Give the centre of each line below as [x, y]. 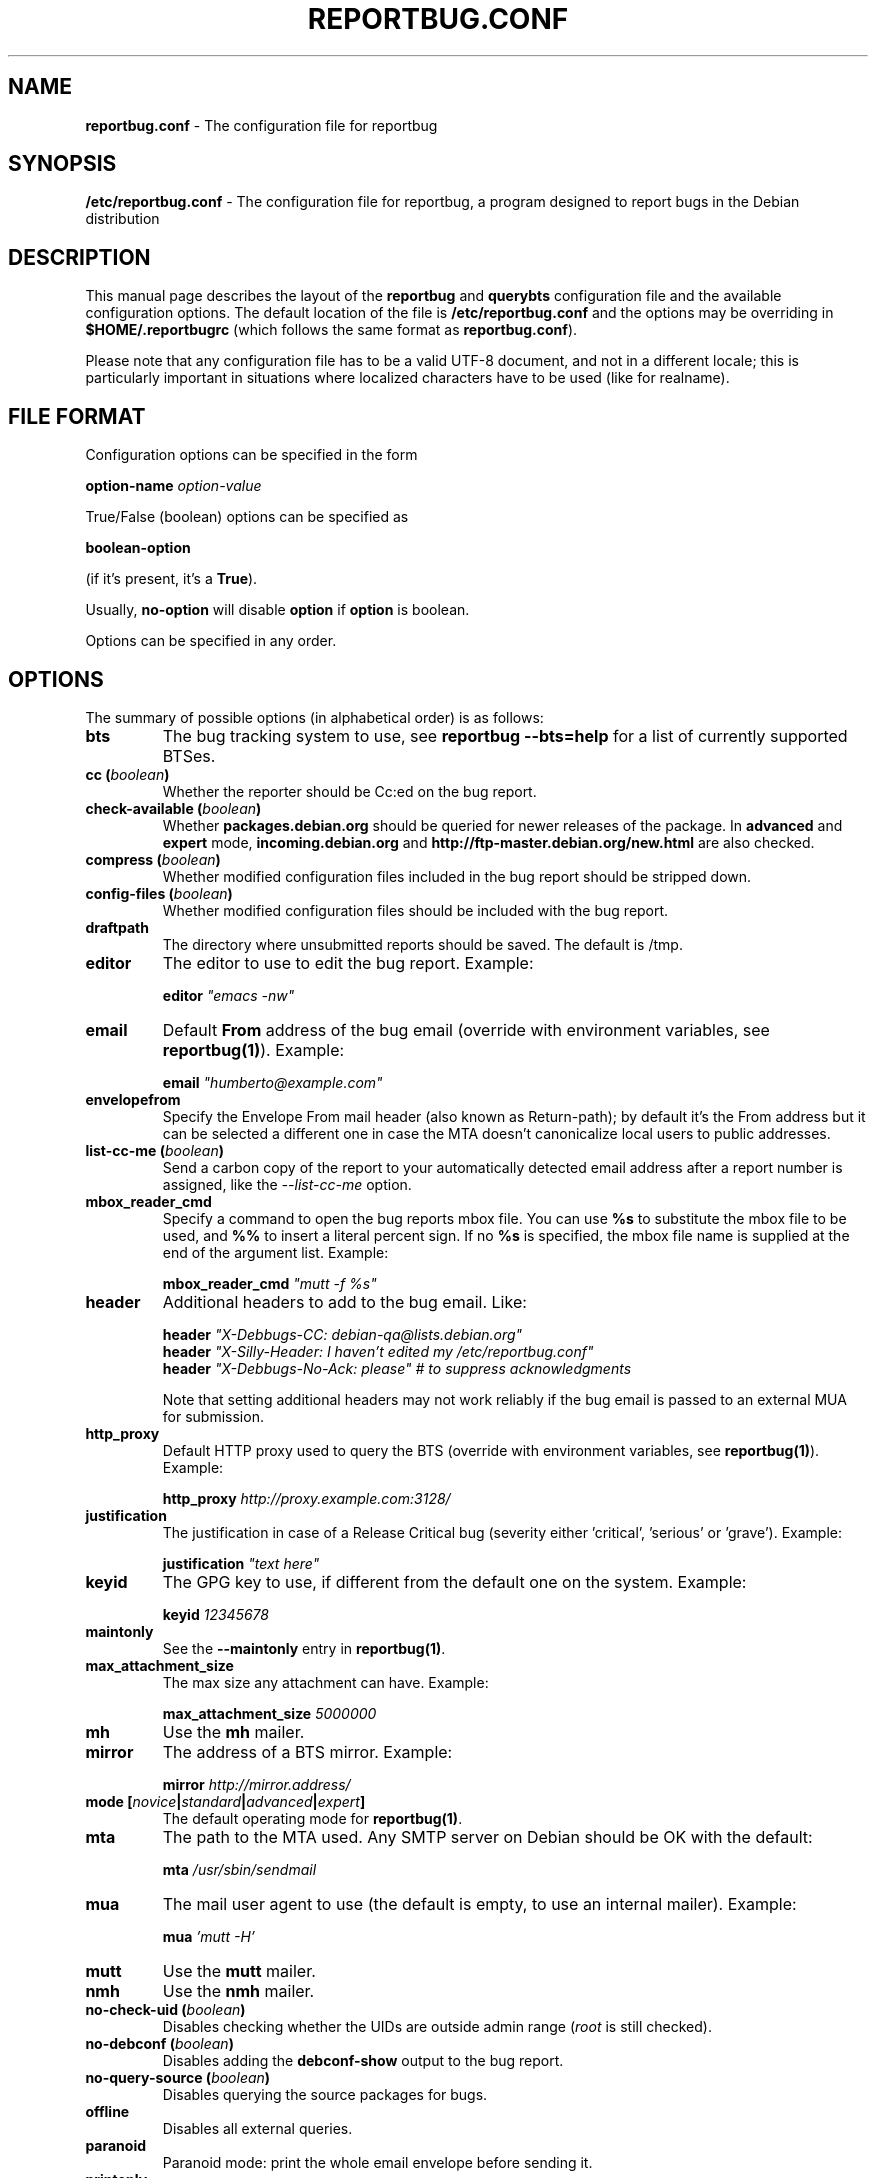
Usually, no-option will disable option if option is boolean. [277, 610]
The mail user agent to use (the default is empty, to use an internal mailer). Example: [479, 1903]
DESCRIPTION [79, 257]
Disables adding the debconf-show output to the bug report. [363, 2060]
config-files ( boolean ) [159, 893]
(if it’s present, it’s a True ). [171, 579]
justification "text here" [241, 1563]
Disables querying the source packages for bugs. [325, 2094]
